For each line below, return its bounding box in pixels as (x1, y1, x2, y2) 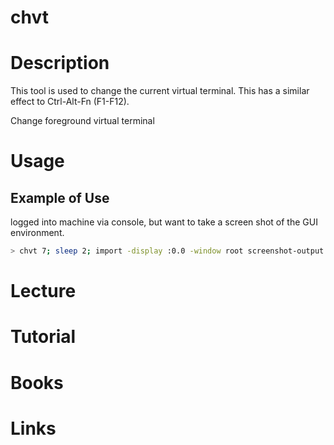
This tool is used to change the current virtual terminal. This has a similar (10, 85, 310, 97)
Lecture (10, 280, 77, 303)
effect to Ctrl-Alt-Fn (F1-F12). (10, 96, 130, 108)
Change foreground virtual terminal (10, 115, 155, 127)
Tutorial (10, 326, 77, 348)
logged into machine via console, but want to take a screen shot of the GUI (10, 216, 318, 228)
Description (10, 52, 110, 75)
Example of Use (10, 189, 110, 206)
